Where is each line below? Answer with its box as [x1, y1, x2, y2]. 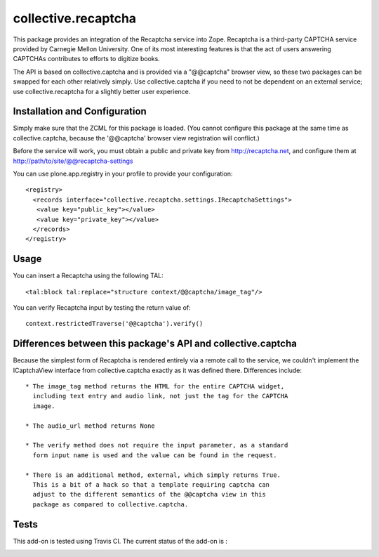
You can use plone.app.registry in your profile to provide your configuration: [13, 169, 233, 178]
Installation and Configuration [13, 105, 147, 117]
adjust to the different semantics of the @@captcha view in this [32, 490, 266, 499]
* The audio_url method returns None [25, 421, 156, 430]
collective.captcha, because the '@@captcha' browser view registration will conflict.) [13, 133, 260, 142]
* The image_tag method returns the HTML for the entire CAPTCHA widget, [25, 383, 285, 391]
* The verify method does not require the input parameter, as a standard [25, 441, 288, 450]
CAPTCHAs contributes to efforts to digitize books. [13, 55, 161, 63]
